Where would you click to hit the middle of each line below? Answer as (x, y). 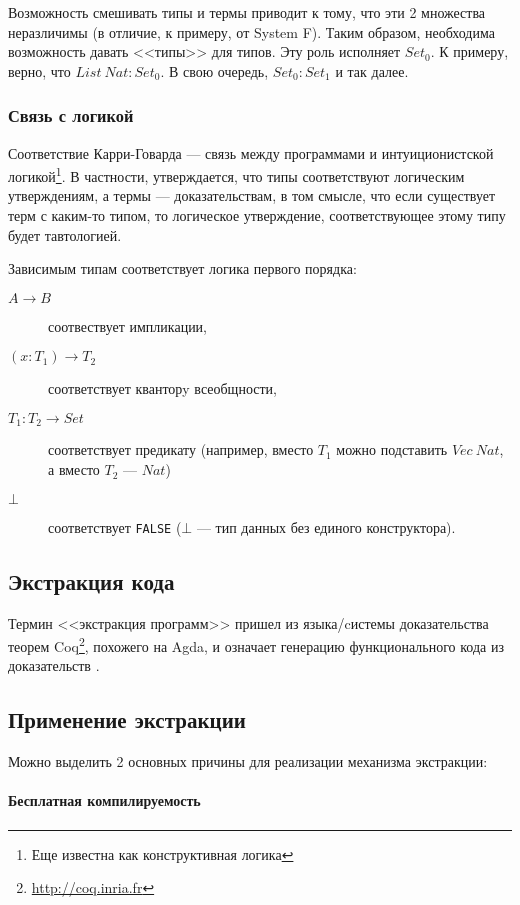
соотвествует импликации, (128, 325)
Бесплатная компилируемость (104, 800)
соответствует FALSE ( (115, 526)
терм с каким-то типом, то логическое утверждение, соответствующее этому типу (257, 215)
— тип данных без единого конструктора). (326, 526)
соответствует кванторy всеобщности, (162, 388)
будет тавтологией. (65, 234)
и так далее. (372, 70)
